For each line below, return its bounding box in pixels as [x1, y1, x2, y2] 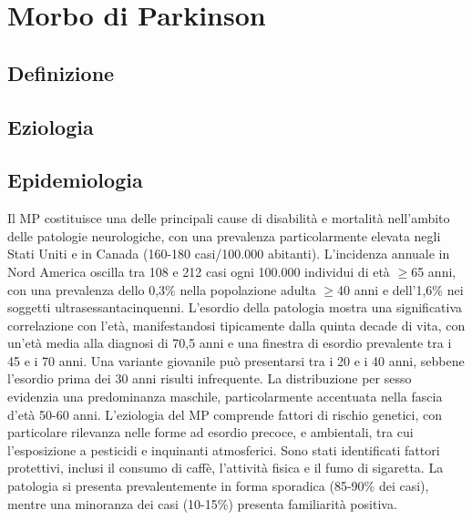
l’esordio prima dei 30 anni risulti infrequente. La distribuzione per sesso [7, 369, 412, 388]
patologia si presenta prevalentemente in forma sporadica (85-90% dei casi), [7, 476, 429, 495]
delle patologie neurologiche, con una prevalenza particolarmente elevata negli [7, 226, 441, 245]
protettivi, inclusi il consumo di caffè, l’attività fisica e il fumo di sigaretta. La [7, 458, 444, 477]
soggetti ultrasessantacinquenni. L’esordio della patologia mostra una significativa [7, 298, 463, 317]
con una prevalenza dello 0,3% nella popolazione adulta [7, 280, 316, 299]
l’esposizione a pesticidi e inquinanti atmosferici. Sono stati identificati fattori [7, 440, 440, 459]
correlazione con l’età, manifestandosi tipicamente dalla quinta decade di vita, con [7, 315, 466, 334]
